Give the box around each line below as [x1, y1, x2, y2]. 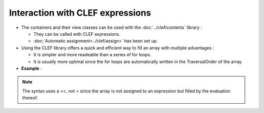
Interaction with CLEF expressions [9, 7, 151, 18]
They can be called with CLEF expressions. [33, 31, 121, 37]
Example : [21, 65, 42, 71]
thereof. [22, 95, 39, 101]
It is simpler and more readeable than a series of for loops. [33, 52, 152, 58]
